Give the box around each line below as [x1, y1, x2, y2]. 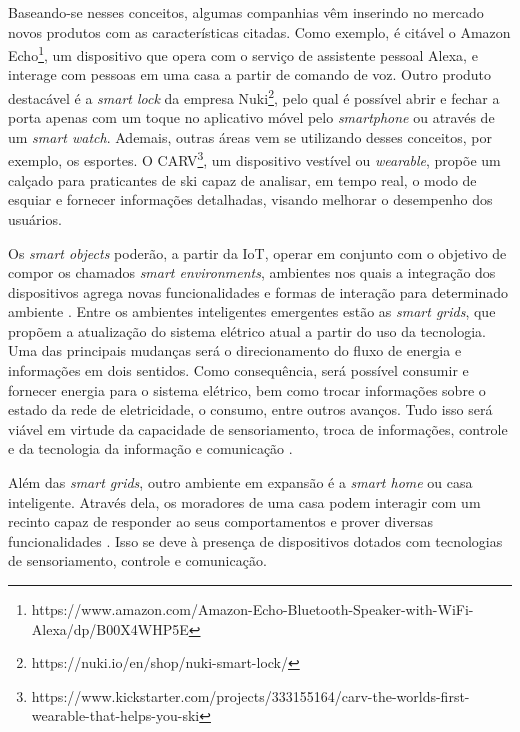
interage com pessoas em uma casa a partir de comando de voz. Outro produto [8, 64, 492, 85]
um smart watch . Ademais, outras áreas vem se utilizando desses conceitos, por [8, 126, 492, 147]
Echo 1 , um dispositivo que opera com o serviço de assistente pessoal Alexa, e [8, 42, 478, 65]
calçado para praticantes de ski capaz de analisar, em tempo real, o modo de [8, 169, 477, 190]
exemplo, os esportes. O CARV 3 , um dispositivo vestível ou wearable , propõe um [8, 147, 501, 171]
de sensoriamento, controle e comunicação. [8, 550, 267, 571]
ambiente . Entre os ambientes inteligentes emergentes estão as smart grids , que [8, 301, 496, 322]
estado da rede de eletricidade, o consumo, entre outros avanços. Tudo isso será [8, 399, 493, 420]
